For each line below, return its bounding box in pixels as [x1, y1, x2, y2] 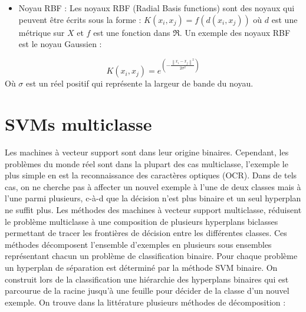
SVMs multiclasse [5, 112, 152, 136]
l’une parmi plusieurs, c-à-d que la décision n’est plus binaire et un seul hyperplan [5, 192, 301, 204]
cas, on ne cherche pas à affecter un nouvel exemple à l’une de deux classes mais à [5, 180, 301, 192]
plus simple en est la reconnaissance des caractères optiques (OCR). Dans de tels [5, 169, 297, 181]
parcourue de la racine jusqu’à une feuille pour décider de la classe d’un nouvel [5, 284, 289, 297]
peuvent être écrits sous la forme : [18, 13, 142, 25]
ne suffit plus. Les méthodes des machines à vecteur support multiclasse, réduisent [5, 203, 302, 215]
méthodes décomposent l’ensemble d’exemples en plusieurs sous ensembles [5, 238, 272, 250]
